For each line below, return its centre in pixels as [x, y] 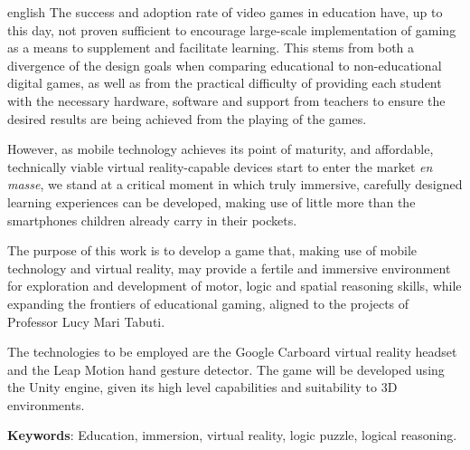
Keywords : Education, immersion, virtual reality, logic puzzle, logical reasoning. [232, 435]
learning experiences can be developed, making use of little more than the [211, 201]
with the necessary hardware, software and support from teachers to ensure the [226, 100]
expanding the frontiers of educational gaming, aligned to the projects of [208, 303]
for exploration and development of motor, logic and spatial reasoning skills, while [235, 286]
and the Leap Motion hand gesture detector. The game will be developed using [226, 369]
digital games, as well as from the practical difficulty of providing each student [225, 83]
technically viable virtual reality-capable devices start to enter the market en [220, 166]
